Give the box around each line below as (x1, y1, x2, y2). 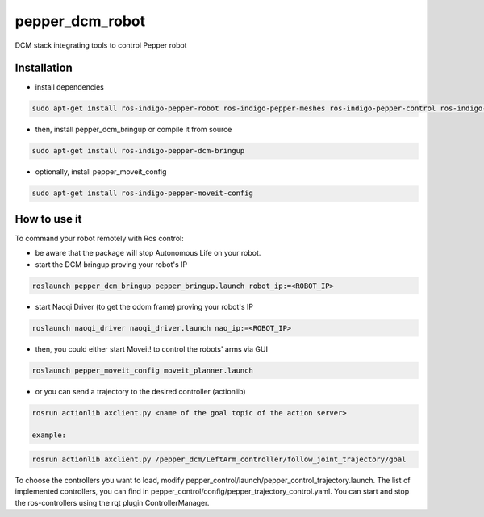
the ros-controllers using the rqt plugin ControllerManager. (15, 498, 210, 507)
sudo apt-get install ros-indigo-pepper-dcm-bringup (31, 146, 245, 156)
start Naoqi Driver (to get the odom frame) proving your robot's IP (35, 302, 254, 311)
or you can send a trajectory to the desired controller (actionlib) (35, 386, 246, 396)
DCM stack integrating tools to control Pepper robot (15, 40, 187, 50)
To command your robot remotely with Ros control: (15, 233, 185, 243)
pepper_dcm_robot (15, 12, 145, 30)
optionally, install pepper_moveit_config (35, 167, 167, 177)
